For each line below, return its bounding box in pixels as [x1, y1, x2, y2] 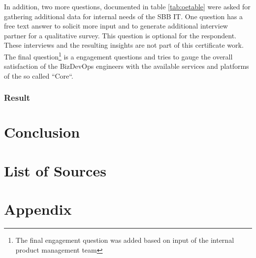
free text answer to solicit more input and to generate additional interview [4, 21, 228, 31]
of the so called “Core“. [4, 70, 73, 81]
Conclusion [4, 122, 80, 142]
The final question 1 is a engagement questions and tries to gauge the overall [4, 50, 233, 61]
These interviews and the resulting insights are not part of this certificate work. [4, 40, 244, 50]
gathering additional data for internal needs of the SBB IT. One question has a [4, 11, 243, 21]
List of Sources [4, 160, 106, 180]
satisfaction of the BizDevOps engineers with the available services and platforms [4, 61, 249, 71]
